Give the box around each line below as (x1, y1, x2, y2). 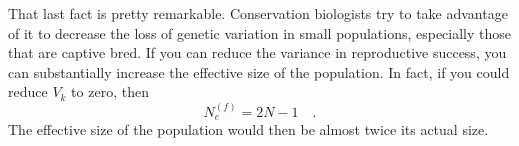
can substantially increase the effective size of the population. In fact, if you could (8, 61, 510, 82)
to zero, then (71, 81, 149, 102)
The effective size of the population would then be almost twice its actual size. (8, 119, 489, 140)
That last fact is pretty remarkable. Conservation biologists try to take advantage (8, 3, 508, 23)
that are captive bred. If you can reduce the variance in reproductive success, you (8, 42, 507, 63)
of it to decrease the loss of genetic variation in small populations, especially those (8, 22, 512, 43)
